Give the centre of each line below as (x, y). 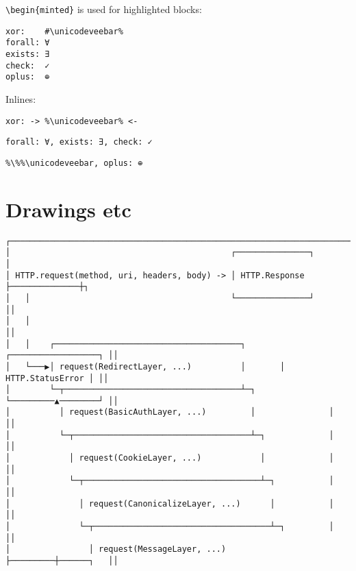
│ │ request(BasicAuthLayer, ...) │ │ (170, 412)
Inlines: (21, 98)
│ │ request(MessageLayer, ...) (116, 549)
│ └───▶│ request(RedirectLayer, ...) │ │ (145, 366)
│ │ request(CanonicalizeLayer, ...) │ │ (170, 503)
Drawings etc (68, 209)
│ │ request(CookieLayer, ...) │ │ (170, 458)
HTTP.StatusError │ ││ (57, 378)
